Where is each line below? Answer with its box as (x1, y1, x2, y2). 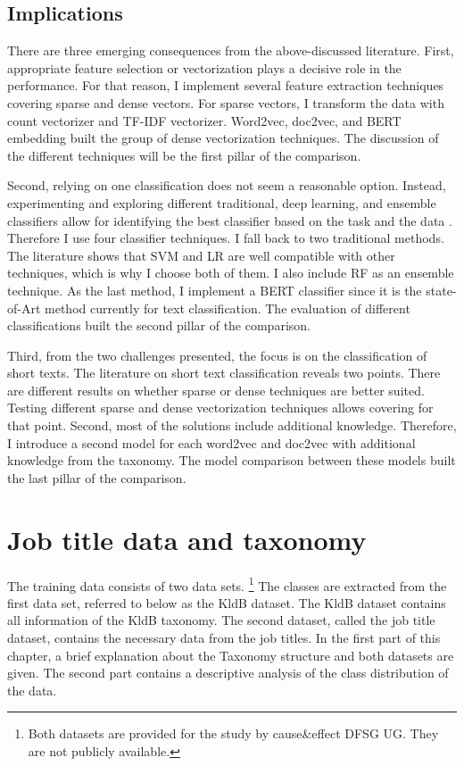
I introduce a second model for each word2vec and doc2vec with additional (7, 433, 416, 452)
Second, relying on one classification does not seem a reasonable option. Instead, (7, 176, 446, 195)
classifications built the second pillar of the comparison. (7, 316, 311, 335)
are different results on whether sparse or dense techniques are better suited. (7, 380, 425, 399)
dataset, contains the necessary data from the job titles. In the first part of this (7, 629, 441, 647)
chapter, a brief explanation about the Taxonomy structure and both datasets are (7, 645, 454, 664)
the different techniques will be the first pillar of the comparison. (7, 146, 361, 164)
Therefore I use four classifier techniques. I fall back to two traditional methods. (7, 229, 444, 247)
